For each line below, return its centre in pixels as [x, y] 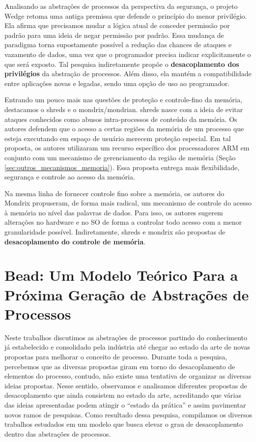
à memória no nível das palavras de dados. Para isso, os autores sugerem [114, 212]
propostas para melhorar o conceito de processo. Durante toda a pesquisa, [116, 356]
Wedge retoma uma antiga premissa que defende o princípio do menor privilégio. [126, 15]
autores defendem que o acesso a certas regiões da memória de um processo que [124, 129]
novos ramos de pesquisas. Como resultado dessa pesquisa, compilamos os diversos [128, 414]
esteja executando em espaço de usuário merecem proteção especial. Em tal [118, 138]
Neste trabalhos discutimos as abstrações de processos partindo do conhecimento [126, 337]
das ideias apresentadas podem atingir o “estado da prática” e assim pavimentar [125, 404]
